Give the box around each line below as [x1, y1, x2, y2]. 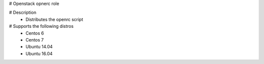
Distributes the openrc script [25, 16, 83, 22]
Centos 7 [25, 37, 44, 43]
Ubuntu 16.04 [25, 50, 53, 56]
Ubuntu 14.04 [25, 44, 53, 50]
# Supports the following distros [9, 23, 74, 29]
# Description [9, 10, 37, 16]
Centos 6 [25, 30, 44, 36]
